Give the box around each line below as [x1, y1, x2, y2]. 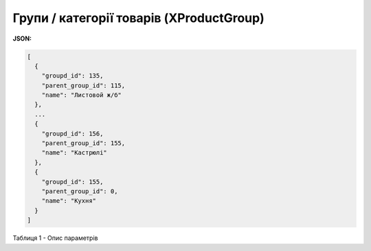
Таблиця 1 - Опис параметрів [12, 234, 98, 242]
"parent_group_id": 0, [41, 188, 118, 195]
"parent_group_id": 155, [41, 140, 126, 147]
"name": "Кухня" [41, 197, 96, 205]
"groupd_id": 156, [41, 129, 104, 138]
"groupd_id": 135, [41, 72, 104, 80]
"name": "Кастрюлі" [41, 149, 108, 157]
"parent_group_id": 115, [41, 81, 126, 89]
